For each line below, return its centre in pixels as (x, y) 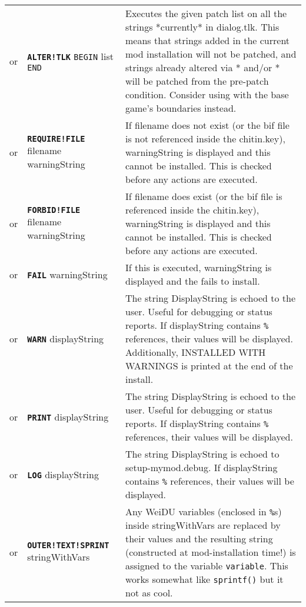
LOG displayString (63, 474)
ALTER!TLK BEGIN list (70, 56)
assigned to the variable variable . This (207, 566)
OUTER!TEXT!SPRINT (68, 545)
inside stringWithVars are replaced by (203, 525)
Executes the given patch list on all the (206, 13)
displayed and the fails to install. (193, 281)
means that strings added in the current (208, 40)
